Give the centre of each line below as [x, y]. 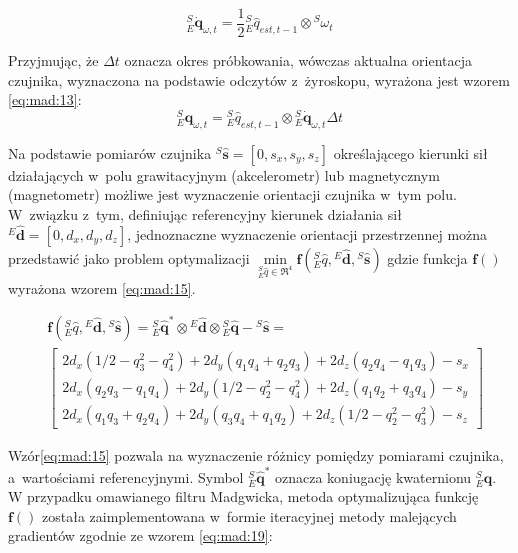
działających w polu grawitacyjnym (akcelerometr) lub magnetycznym [224, 174]
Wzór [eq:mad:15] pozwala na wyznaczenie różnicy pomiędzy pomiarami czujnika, [256, 455]
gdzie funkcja [427, 257]
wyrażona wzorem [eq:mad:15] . [102, 287]
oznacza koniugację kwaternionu [373, 476]
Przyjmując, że [53, 60]
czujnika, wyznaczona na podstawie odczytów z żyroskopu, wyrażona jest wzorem [259, 79]
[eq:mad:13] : [45, 99]
